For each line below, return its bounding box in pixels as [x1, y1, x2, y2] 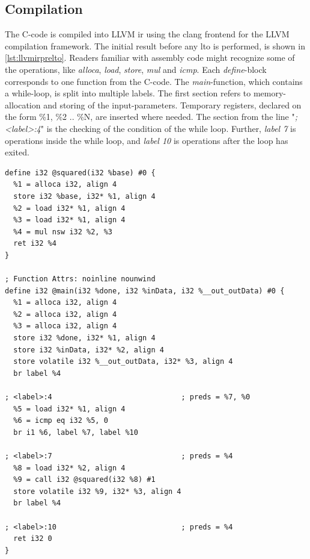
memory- [253, 87, 287, 99]
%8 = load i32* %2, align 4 [13, 463, 126, 472]
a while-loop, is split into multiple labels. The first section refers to [5, 87, 251, 99]
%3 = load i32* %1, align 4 [13, 216, 126, 225]
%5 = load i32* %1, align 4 [13, 404, 126, 413]
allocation [5, 98, 41, 111]
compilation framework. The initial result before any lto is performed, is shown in [5, 39, 305, 52]
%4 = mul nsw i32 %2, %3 [13, 227, 112, 236]
